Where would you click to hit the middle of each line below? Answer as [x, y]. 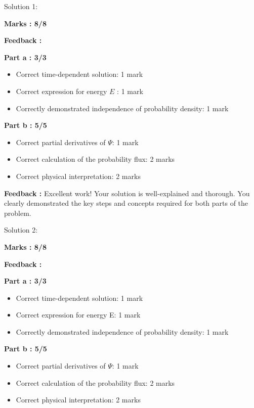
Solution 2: [21, 230]
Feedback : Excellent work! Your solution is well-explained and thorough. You [127, 193]
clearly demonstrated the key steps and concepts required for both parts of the [126, 203]
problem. [18, 213]
